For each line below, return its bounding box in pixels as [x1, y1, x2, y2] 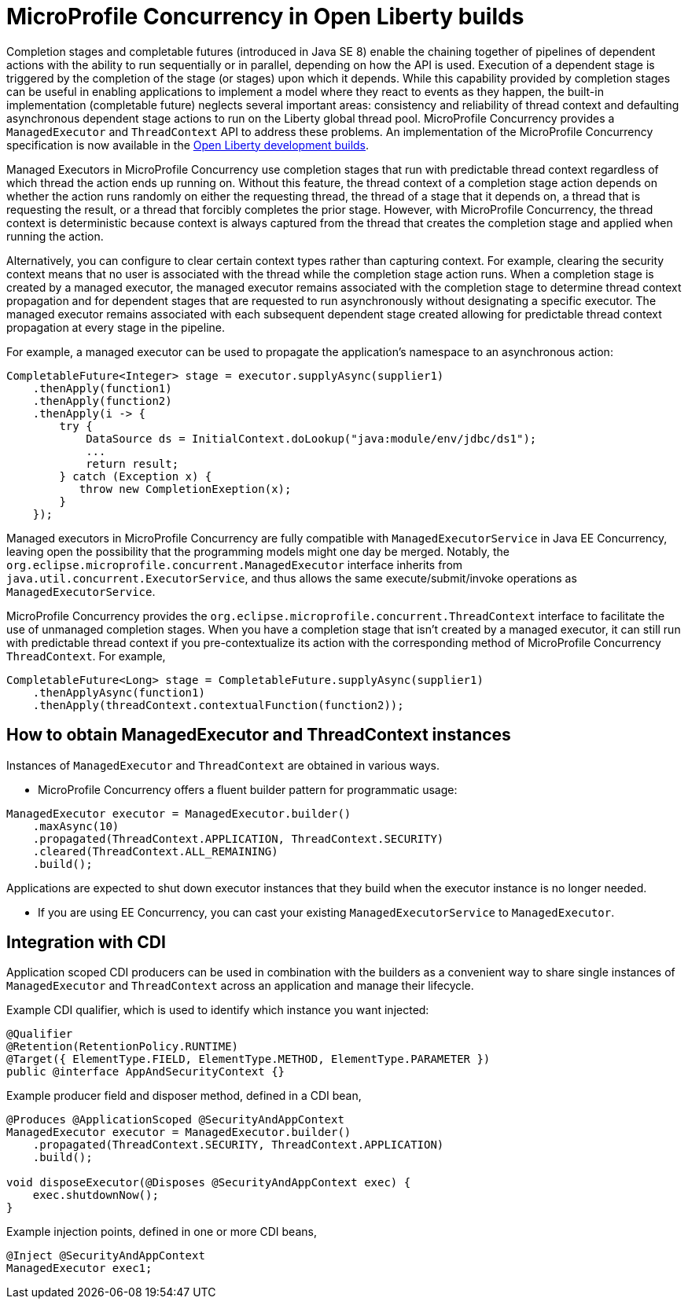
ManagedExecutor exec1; [6, 1262, 153, 1275]
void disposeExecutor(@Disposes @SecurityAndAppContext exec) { [6, 1176, 411, 1189]
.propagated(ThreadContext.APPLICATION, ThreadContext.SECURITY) [32, 832, 444, 845]
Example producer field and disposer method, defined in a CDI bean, [6, 1089, 362, 1103]
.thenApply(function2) [32, 394, 172, 407]
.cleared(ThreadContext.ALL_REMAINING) [32, 844, 278, 858]
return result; [86, 457, 179, 470]
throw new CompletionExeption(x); [79, 482, 292, 495]
